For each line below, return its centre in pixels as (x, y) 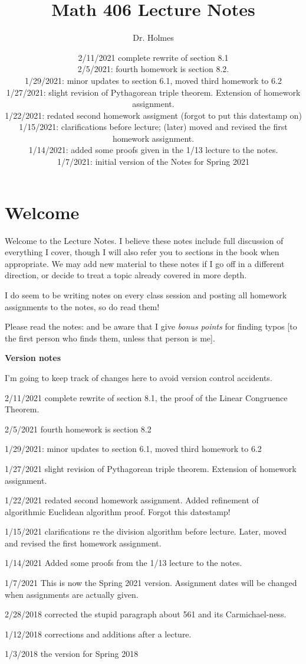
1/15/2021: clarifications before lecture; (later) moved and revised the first (153, 127)
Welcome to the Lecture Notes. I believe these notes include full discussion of (144, 240)
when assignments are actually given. (72, 594)
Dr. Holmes (153, 38)
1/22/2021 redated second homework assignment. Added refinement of (132, 500)
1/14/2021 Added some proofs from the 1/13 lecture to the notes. (124, 563)
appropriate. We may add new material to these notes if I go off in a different (145, 263)
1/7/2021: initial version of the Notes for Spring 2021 (153, 162)
